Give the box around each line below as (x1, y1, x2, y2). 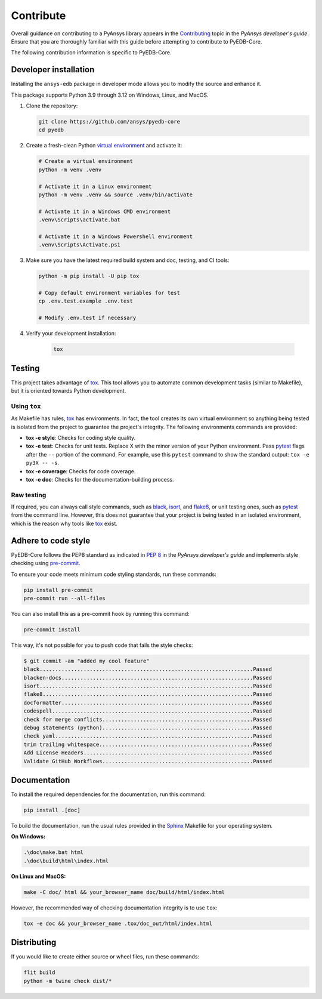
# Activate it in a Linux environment (38, 183, 152, 190)
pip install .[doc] (23, 807, 80, 814)
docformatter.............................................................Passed (23, 699, 273, 706)
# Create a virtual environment (38, 158, 134, 165)
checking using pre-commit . (11, 560, 80, 567)
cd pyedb (38, 127, 64, 134)
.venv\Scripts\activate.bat (38, 217, 120, 223)
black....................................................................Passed (23, 666, 273, 673)
